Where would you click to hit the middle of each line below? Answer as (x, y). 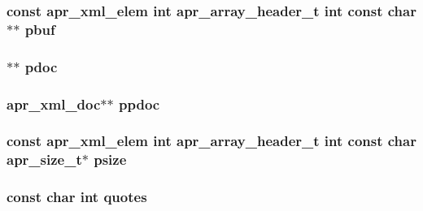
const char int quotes (77, 197)
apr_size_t (44, 159)
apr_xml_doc (54, 103)
